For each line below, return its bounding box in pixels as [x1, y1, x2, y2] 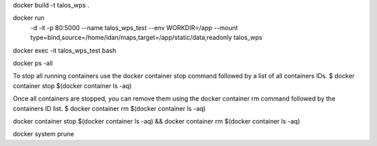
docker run [13, 14, 45, 22]
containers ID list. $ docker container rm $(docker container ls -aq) [13, 104, 206, 112]
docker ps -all [13, 59, 53, 67]
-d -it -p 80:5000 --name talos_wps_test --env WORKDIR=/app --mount [30, 23, 238, 31]
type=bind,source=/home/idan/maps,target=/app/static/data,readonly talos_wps [30, 34, 263, 42]
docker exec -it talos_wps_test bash [13, 46, 117, 54]
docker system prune [13, 130, 75, 138]
